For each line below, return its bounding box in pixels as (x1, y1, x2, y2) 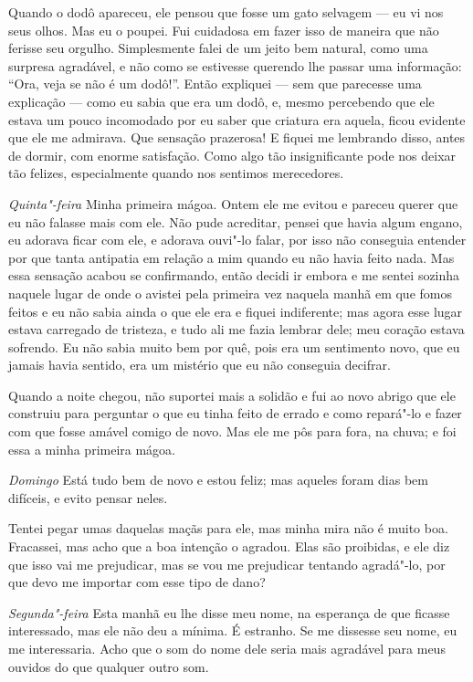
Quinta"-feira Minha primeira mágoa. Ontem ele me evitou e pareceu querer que (8, 194, 458, 213)
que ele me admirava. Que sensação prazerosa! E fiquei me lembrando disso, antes (8, 128, 466, 147)
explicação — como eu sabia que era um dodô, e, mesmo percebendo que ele (8, 91, 435, 110)
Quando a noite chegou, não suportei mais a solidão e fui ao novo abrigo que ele (8, 385, 456, 404)
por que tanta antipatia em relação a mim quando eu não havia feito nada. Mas (8, 247, 455, 267)
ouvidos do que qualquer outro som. (8, 656, 209, 676)
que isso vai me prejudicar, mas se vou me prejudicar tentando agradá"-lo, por (8, 554, 446, 573)
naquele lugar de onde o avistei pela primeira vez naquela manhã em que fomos (8, 283, 452, 302)
